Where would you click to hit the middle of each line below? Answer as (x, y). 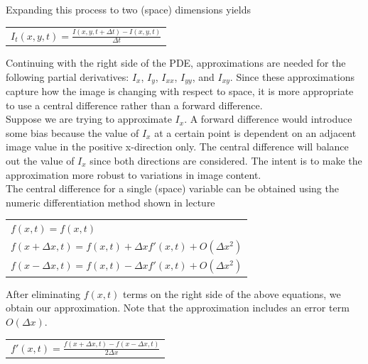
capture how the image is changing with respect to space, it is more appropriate (180, 91)
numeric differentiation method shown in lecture (110, 202)
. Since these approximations (292, 76)
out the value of (40, 160)
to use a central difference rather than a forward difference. (134, 105)
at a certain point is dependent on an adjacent (255, 132)
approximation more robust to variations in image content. (134, 174)
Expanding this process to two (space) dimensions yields (128, 9)
